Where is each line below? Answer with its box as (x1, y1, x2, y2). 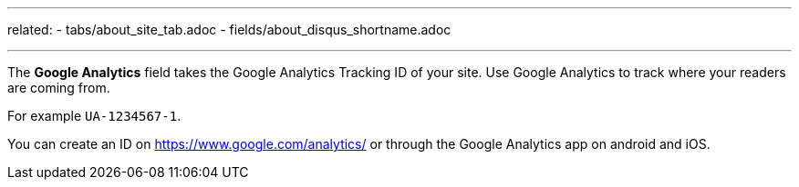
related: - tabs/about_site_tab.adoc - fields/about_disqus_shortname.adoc (7, 22, 451, 37)
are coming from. (7, 80, 110, 95)
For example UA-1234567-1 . (7, 108, 182, 123)
